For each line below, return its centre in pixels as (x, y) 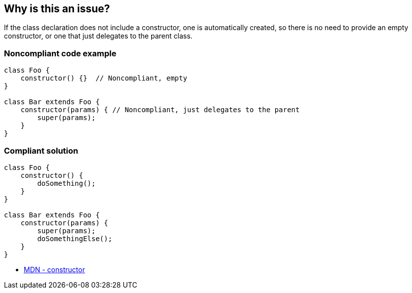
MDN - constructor (54, 269)
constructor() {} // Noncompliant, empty (104, 78)
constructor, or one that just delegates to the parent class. (98, 36)
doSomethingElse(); (75, 238)
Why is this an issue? (57, 9)
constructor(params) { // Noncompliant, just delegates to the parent (160, 110)
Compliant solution (41, 150)
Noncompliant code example (60, 53)
